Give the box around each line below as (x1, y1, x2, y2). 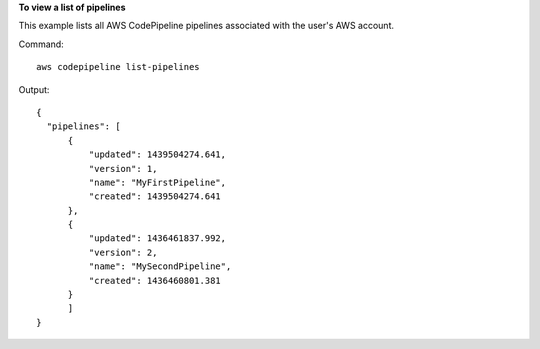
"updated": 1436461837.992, (88, 233, 227, 244)
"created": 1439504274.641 (88, 191, 222, 202)
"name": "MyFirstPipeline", (88, 176, 227, 188)
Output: (18, 83, 50, 95)
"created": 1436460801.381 (88, 275, 222, 286)
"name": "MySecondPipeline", (88, 261, 232, 272)
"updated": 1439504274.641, (88, 149, 227, 160)
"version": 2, (88, 246, 158, 258)
